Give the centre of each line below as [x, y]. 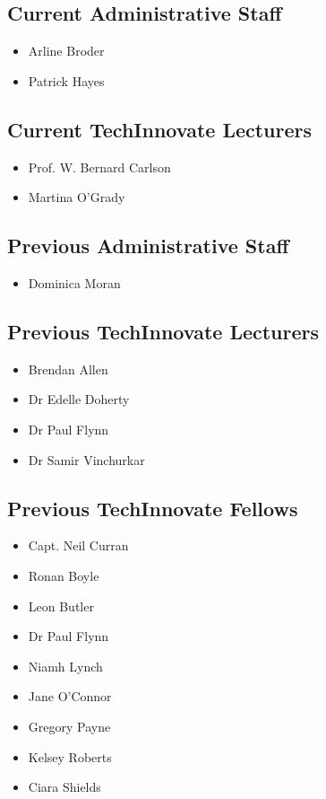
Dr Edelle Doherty [79, 399]
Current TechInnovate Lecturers [160, 129]
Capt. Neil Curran [78, 545]
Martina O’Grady [77, 197]
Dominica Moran [74, 282]
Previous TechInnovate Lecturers [163, 331]
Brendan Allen [68, 369]
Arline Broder [66, 51]
